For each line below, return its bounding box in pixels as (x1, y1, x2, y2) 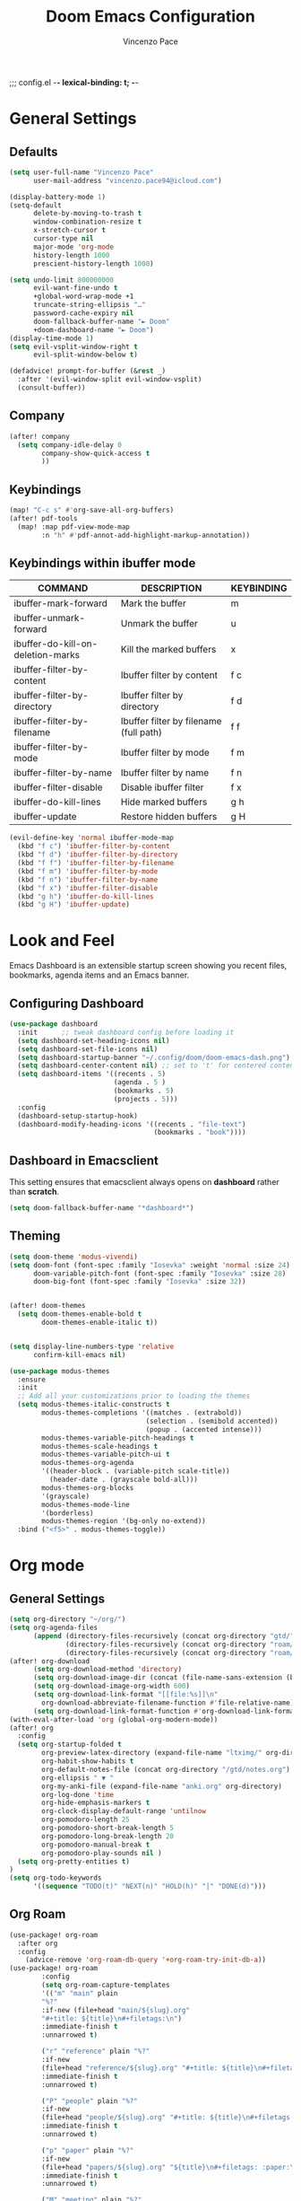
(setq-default (9, 200, 63, 210)
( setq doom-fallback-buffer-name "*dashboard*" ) (9, 1204, 194, 1213)
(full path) (120, 726, 163, 739)
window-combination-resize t (32, 217, 142, 226)
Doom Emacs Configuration (46, 6, 255, 27)
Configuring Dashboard (9, 995, 144, 1011)
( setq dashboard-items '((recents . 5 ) (17, 1070, 167, 1079)
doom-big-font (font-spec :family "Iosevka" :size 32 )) (32, 1277, 246, 1286)
